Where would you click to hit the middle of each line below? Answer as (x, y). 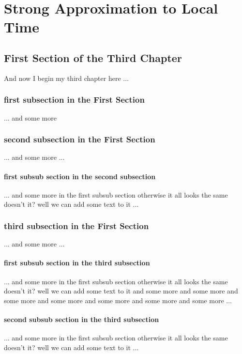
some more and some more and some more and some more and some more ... (118, 300)
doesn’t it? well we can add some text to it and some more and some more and (121, 291)
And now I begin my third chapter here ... (66, 78)
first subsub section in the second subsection (80, 176)
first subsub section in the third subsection (77, 263)
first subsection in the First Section (74, 100)
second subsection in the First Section (80, 139)
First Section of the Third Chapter (93, 57)
